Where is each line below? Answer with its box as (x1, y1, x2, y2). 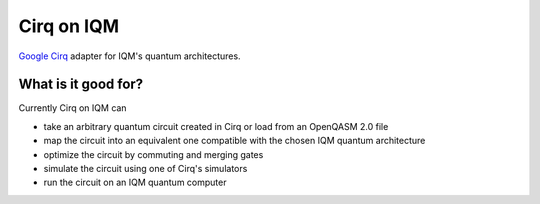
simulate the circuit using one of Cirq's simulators (43, 163, 248, 175)
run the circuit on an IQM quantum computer (43, 176, 227, 189)
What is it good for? (18, 76, 144, 93)
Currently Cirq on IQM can (18, 102, 127, 114)
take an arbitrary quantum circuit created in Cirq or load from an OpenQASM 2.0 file (43, 120, 389, 132)
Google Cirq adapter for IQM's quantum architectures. (18, 50, 241, 62)
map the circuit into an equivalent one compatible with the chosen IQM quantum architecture (43, 135, 426, 147)
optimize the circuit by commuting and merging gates (43, 148, 264, 160)
